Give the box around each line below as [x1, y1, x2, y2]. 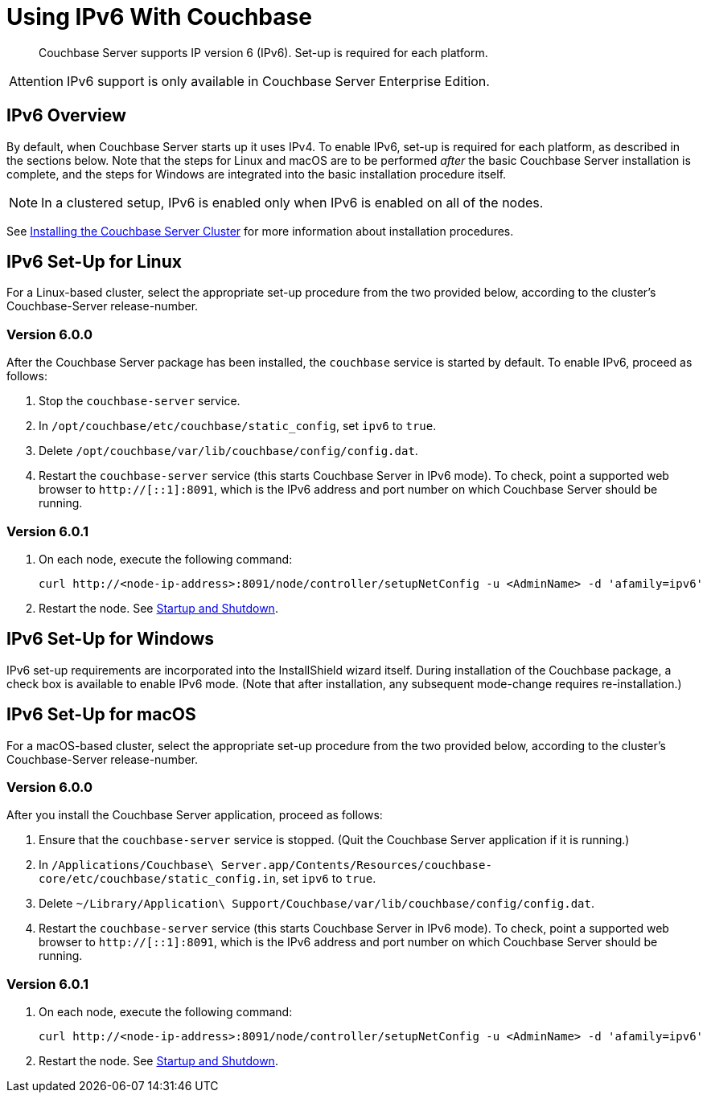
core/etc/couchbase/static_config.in [39, 872, 277, 886]
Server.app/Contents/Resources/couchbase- [220, 859, 492, 872]
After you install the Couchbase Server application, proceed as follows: [6, 808, 383, 822]
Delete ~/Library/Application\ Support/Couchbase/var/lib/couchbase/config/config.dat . [39, 896, 595, 911]
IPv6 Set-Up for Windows [6, 629, 215, 650]
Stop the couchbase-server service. [39, 394, 240, 408]
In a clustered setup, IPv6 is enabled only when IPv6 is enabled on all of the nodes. [41, 194, 544, 211]
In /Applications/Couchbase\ [39, 858, 215, 872]
